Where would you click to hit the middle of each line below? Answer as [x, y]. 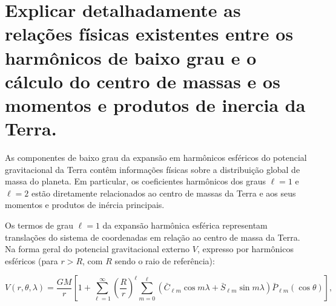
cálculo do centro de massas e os [143, 81]
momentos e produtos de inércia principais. [85, 205]
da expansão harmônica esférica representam [185, 225]
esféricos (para [31, 260]
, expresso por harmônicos [245, 249]
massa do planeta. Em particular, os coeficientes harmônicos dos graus [135, 181]
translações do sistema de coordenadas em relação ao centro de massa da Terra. [153, 237]
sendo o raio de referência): [165, 260]
